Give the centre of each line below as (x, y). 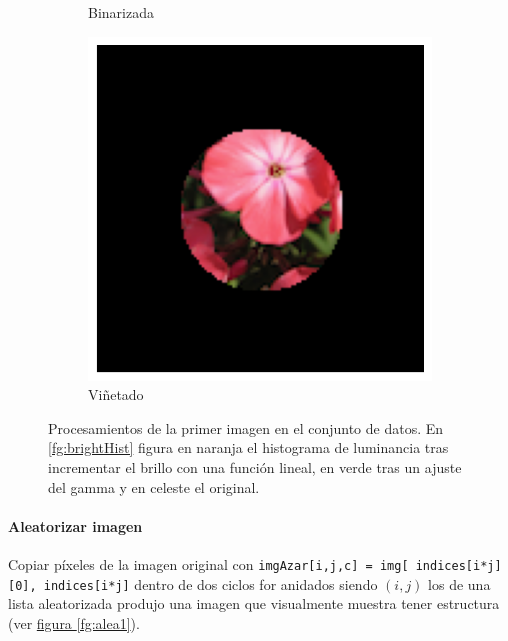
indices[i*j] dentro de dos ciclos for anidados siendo (210, 583)
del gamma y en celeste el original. (154, 486)
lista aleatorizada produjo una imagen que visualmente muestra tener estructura (254, 603)
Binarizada (121, 12)
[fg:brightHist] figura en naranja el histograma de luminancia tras (248, 447)
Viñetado (116, 394)
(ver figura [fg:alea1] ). (74, 622)
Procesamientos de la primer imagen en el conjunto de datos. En (246, 427)
